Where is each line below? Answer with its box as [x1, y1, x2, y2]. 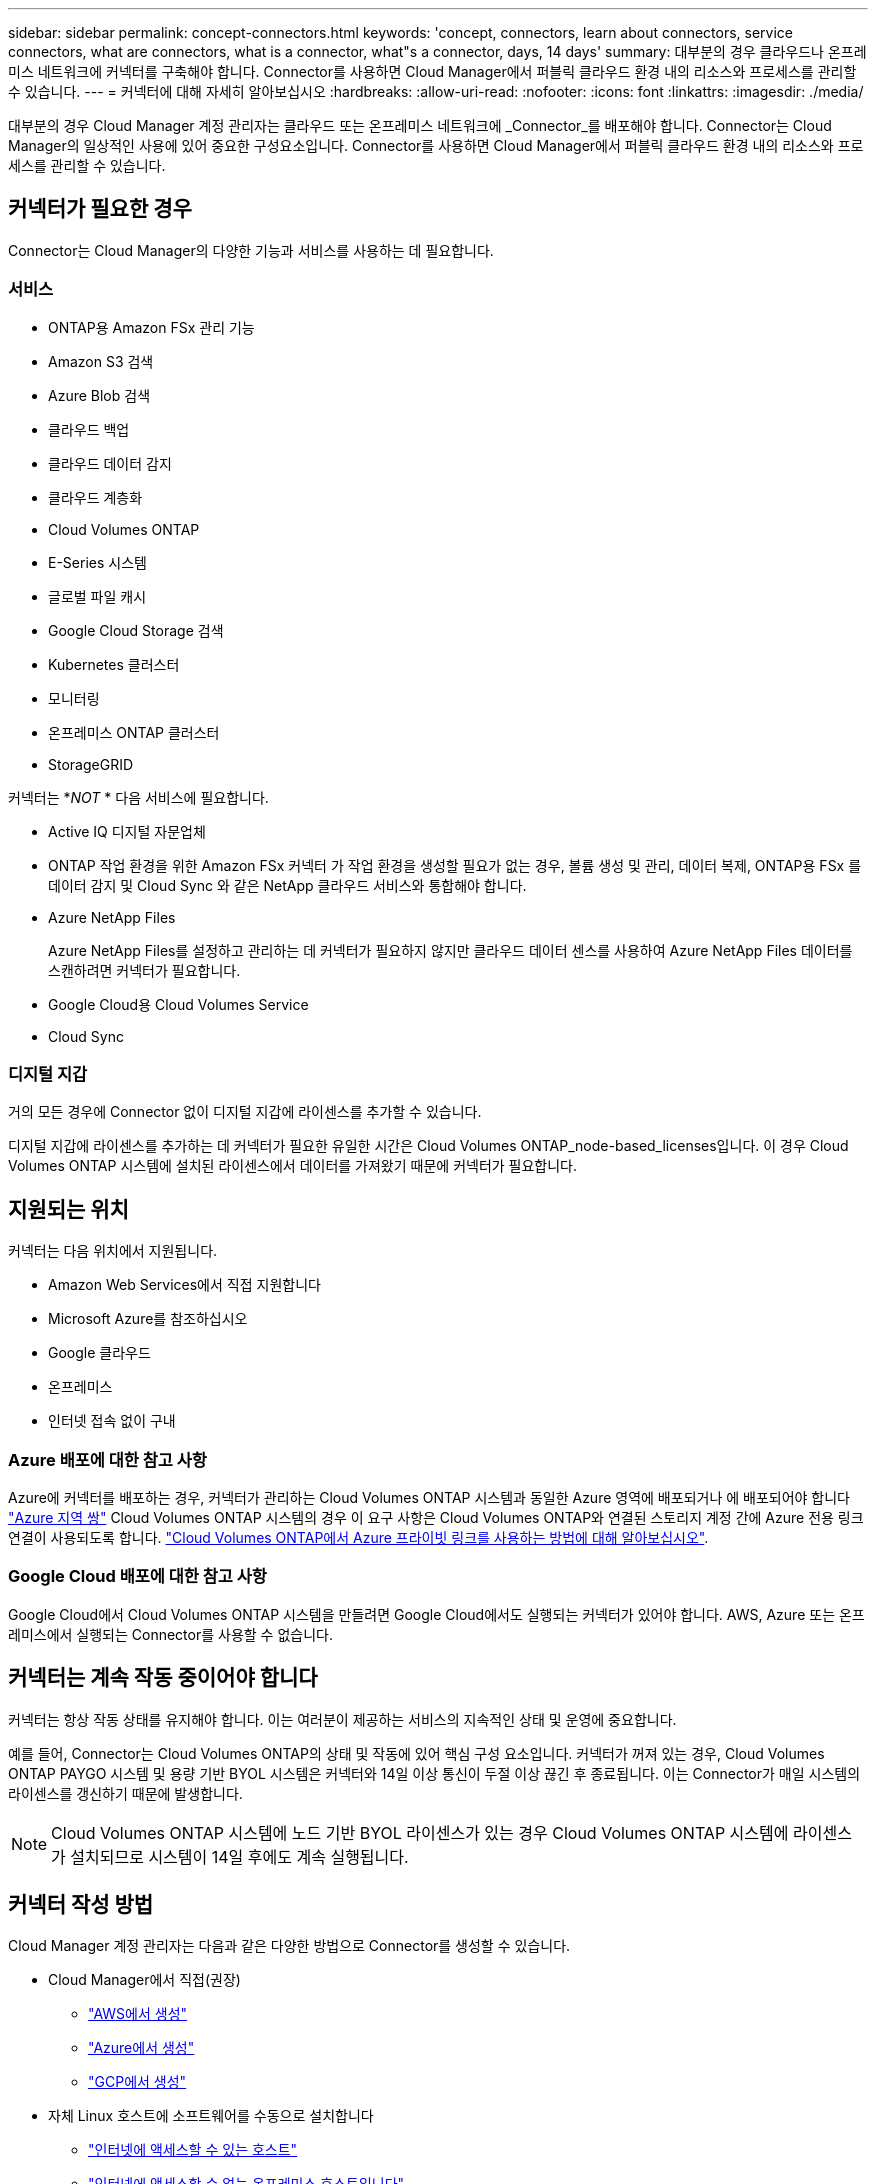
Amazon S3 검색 [48, 352, 154, 370]
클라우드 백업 [48, 420, 130, 438]
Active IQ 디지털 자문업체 [48, 822, 206, 840]
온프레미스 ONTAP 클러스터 [48, 723, 220, 741]
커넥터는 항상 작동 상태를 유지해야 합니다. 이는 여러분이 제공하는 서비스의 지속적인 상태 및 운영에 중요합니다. [8, 1710, 677, 1728]
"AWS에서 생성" [88, 2005, 188, 2023]
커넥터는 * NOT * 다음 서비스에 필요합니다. [8, 788, 269, 806]
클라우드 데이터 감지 [48, 454, 172, 472]
